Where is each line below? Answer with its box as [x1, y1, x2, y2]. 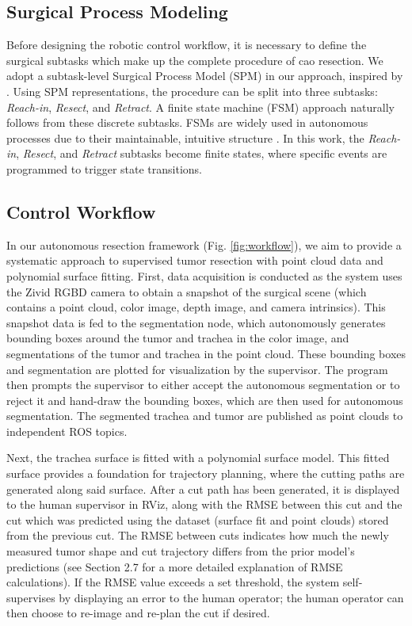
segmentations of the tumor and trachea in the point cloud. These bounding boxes [6, 345, 406, 361]
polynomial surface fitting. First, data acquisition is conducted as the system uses [6, 267, 402, 284]
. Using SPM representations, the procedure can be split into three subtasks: [6, 82, 378, 99]
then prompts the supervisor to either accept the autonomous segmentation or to [6, 376, 400, 393]
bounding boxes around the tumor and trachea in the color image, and [6, 330, 349, 346]
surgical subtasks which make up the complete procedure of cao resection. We [6, 52, 383, 68]
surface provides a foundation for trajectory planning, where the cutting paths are [6, 465, 405, 482]
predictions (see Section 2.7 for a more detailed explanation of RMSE [6, 558, 343, 574]
